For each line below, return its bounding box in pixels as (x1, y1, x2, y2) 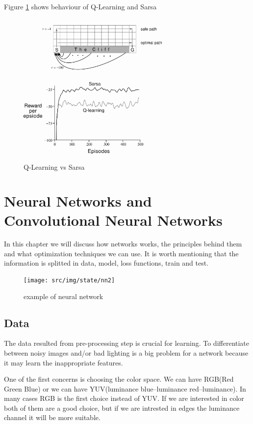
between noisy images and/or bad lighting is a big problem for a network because (4, 347, 249, 358)
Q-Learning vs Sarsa (24, 162, 85, 172)
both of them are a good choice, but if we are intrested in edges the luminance (4, 402, 240, 413)
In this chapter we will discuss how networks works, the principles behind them (4, 239, 242, 249)
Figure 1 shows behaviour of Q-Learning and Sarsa (4, 1, 157, 11)
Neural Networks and (4, 190, 152, 211)
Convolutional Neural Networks (4, 210, 223, 230)
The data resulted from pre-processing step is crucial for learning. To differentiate (4, 338, 250, 348)
